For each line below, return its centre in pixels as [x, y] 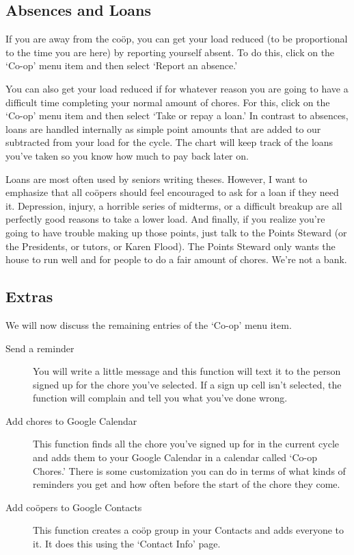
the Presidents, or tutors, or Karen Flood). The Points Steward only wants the [171, 246]
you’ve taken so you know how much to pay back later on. [127, 155]
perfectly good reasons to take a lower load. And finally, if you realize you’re [165, 219]
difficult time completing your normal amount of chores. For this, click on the [168, 102]
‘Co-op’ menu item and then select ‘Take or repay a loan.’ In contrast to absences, [177, 115]
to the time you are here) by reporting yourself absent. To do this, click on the [170, 52]
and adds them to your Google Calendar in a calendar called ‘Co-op [175, 457]
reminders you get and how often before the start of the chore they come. [187, 484]
